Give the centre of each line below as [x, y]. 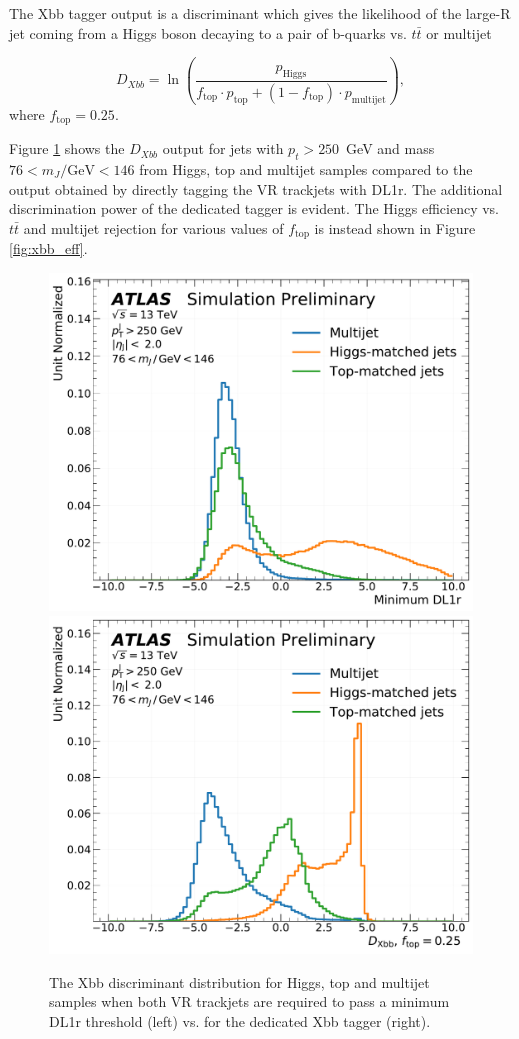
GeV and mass [390, 148]
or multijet [459, 32]
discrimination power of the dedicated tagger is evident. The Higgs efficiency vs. [254, 208]
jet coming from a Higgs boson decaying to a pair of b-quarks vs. [208, 32]
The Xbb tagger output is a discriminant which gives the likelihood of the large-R [260, 13]
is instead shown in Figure [395, 227]
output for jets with [223, 148]
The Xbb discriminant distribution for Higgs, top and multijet [239, 981]
